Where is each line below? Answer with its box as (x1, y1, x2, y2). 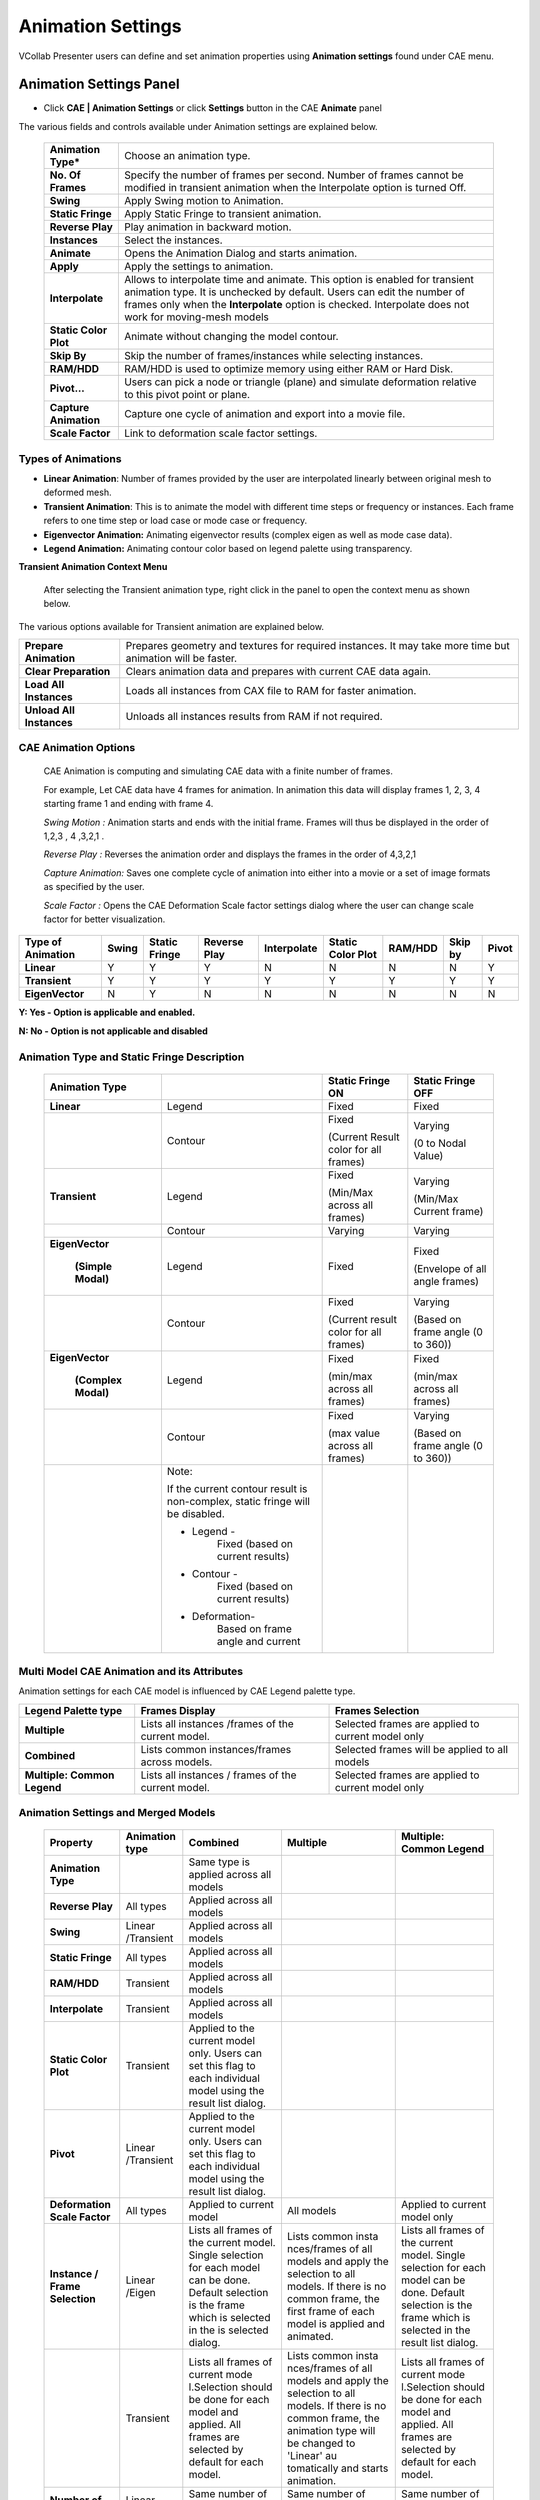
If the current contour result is (166, 1481, 308, 1495)
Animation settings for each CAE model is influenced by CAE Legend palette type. (18, 1685, 356, 1697)
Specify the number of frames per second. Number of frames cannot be (123, 168, 464, 182)
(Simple (74, 1259, 113, 1273)
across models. (140, 1755, 213, 1769)
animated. (286, 2330, 334, 2344)
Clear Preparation (24, 664, 111, 678)
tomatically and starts (286, 2461, 389, 2475)
